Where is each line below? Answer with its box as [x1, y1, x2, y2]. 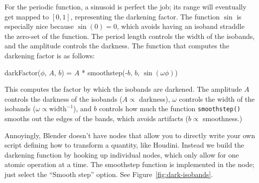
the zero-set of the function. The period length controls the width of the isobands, [4, 30, 255, 41]
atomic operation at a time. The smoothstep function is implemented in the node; [4, 159, 255, 170]
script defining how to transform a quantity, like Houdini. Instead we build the [4, 140, 245, 150]
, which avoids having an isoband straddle [117, 21, 245, 31]
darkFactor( [4, 67, 41, 77]
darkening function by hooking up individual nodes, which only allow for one [4, 149, 239, 160]
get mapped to [4, 11, 49, 21]
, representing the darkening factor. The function [70, 11, 220, 21]
